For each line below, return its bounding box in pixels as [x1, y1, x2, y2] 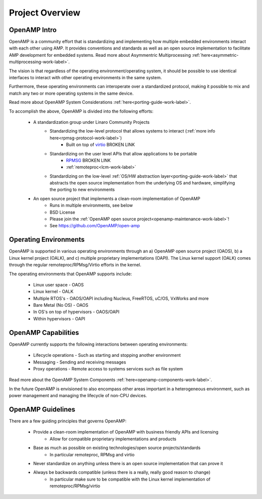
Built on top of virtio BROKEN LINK [66, 142, 135, 148]
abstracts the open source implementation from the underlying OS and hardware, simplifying [49, 180, 235, 186]
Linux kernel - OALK [33, 289, 74, 295]
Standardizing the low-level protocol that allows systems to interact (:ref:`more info [49, 128, 215, 134]
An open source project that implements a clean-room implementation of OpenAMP [33, 196, 201, 201]
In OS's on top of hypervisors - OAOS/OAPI [33, 309, 120, 315]
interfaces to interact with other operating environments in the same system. [9, 75, 162, 81]
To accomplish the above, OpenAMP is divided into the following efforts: [9, 108, 154, 114]
